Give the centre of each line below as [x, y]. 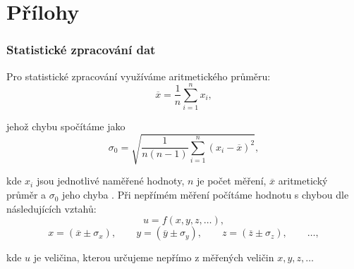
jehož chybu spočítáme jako [66, 126]
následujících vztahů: [51, 208]
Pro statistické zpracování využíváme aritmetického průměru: [139, 76]
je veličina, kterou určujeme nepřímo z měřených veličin [154, 257]
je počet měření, [232, 181]
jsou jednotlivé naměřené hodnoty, [110, 181]
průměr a [26, 195]
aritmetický [303, 181]
